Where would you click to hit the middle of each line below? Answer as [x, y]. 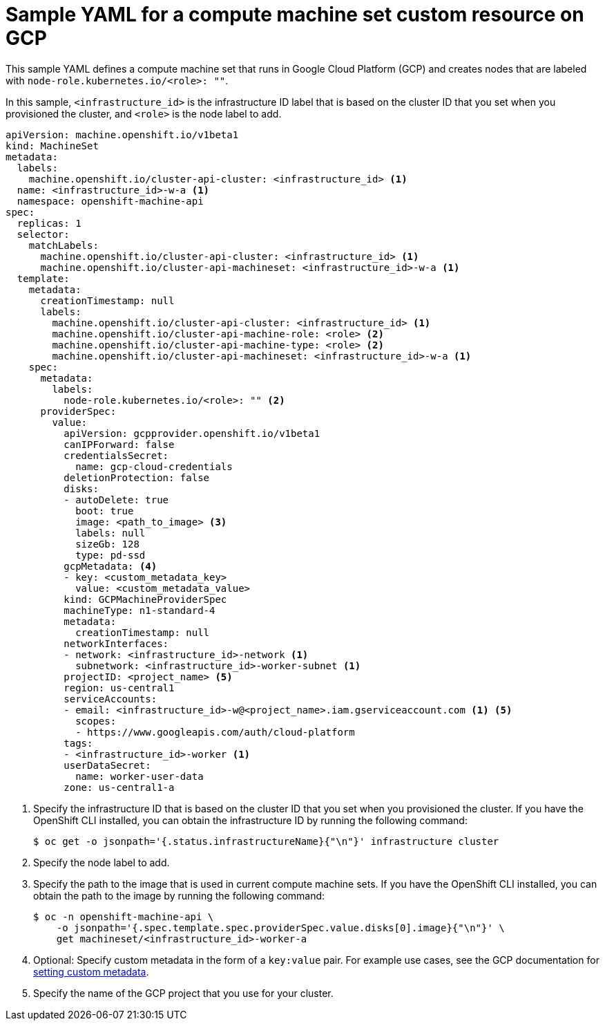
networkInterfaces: [116, 643]
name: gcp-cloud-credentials [154, 466]
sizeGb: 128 [107, 544]
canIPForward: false [119, 444]
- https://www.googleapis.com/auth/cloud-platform [215, 732]
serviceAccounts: [111, 699]
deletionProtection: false [137, 477]
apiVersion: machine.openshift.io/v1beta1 [122, 134]
